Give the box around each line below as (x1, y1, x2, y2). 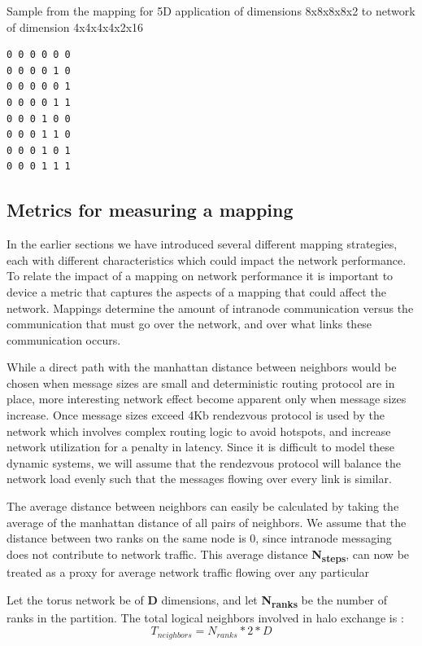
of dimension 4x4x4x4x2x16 (7, 18, 144, 35)
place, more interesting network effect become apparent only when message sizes (7, 390, 407, 407)
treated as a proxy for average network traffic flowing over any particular (7, 563, 370, 580)
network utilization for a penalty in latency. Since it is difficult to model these (7, 438, 395, 455)
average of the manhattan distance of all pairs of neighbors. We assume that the (7, 513, 407, 530)
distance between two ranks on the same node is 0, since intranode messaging (7, 530, 392, 547)
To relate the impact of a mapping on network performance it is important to (7, 267, 394, 284)
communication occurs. (7, 331, 121, 348)
